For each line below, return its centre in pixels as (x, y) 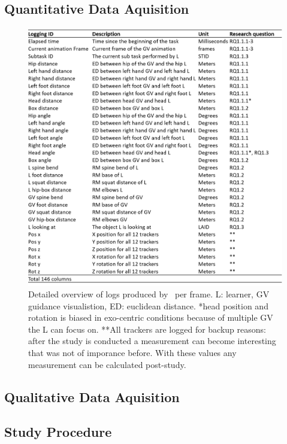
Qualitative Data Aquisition (92, 396)
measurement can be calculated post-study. (107, 364)
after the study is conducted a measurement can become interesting (152, 341)
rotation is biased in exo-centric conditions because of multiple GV (151, 317)
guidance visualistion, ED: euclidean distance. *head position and (148, 305)
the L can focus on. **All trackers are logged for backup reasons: (147, 329)
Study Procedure (58, 432)
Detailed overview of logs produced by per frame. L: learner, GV (149, 294)
